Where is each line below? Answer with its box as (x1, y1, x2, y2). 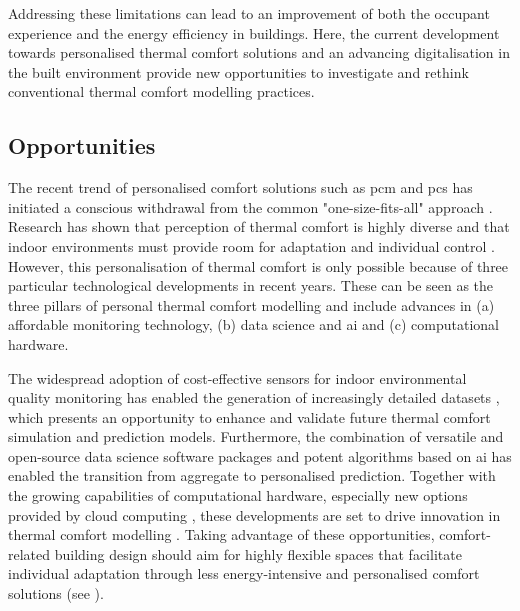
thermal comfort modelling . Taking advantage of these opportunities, (8, 524, 435, 545)
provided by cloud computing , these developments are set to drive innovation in (8, 504, 501, 525)
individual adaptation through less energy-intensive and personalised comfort (8, 563, 480, 584)
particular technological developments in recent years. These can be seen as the (8, 275, 494, 296)
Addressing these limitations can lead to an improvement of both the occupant (8, 3, 490, 23)
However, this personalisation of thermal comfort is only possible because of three (8, 255, 509, 276)
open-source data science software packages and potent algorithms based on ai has (8, 445, 512, 466)
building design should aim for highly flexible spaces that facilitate (54, 543, 462, 564)
